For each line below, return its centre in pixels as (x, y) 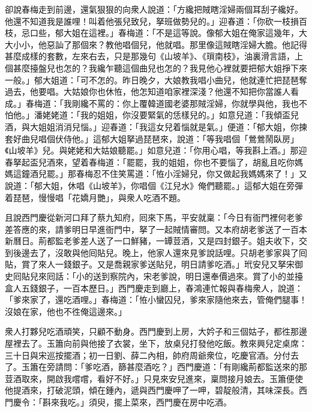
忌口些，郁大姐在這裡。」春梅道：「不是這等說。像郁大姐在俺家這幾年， (160, 33)
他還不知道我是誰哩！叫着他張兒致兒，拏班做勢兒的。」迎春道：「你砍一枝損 (152, 21)
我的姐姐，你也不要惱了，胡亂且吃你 (223, 162)
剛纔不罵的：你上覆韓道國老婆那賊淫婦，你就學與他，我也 (185, 103)
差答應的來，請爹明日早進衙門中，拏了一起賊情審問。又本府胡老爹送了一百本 (156, 229)
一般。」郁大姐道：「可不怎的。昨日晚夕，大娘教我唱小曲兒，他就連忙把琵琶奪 (156, 79)
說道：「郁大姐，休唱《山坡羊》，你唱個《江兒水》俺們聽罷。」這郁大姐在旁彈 (154, 185)
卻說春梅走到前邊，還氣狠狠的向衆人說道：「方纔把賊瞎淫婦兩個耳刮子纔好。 (154, 9)
